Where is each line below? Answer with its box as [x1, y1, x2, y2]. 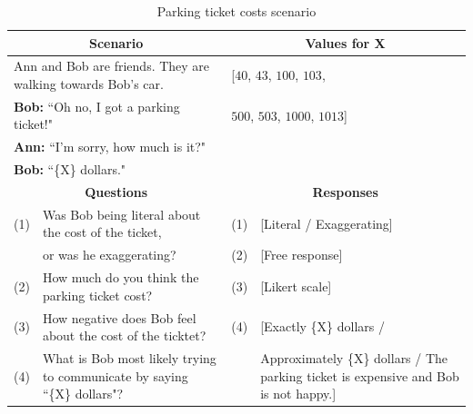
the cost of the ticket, [42, 222, 162, 241]
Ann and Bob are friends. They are [14, 56, 210, 75]
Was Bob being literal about [42, 204, 201, 223]
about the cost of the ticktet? [42, 326, 206, 345]
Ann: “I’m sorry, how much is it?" [14, 137, 206, 156]
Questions [85, 182, 148, 201]
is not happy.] [260, 384, 337, 403]
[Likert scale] [260, 276, 332, 295]
